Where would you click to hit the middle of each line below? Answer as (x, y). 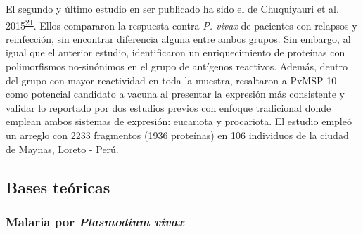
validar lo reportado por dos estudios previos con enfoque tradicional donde (168, 107)
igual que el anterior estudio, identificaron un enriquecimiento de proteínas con (176, 52)
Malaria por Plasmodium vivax (95, 221)
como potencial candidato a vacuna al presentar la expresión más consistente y (175, 94)
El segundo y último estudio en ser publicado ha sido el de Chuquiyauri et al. (172, 8)
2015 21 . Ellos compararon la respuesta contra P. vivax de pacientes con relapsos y (181, 24)
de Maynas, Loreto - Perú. (62, 149)
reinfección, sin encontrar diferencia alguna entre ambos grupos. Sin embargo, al (178, 38)
